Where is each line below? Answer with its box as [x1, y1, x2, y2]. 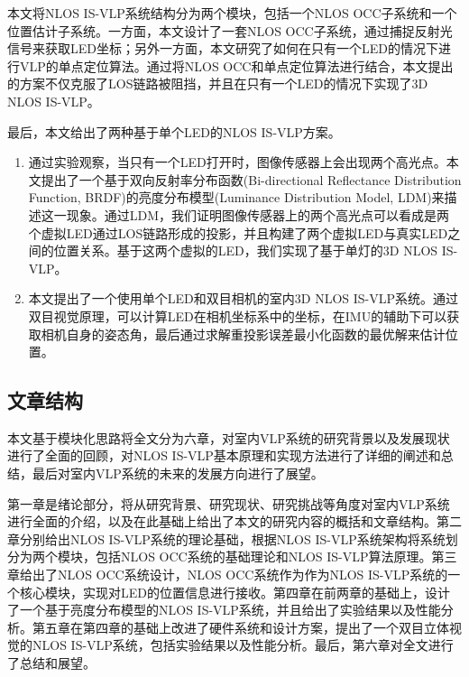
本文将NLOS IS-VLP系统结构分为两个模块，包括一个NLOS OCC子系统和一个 [7, 4, 457, 22]
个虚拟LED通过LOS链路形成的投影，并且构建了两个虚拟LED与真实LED [28, 223, 448, 242]
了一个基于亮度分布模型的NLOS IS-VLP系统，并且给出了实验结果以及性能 [7, 600, 441, 619]
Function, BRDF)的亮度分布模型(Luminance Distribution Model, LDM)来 [28, 188, 445, 207]
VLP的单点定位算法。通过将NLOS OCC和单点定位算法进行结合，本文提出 [19, 56, 454, 75]
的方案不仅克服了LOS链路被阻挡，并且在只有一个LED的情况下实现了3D [7, 74, 428, 93]
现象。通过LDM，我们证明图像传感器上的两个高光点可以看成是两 [66, 205, 450, 224]
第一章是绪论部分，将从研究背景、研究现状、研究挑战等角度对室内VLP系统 [7, 494, 450, 513]
